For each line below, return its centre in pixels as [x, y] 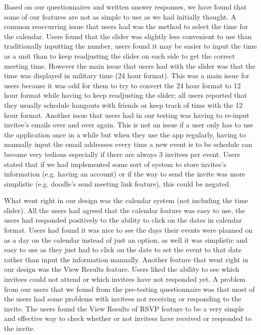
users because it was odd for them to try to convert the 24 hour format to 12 [122, 85]
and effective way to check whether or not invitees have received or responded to [128, 318]
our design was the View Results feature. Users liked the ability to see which [122, 269]
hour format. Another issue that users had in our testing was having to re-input [127, 115]
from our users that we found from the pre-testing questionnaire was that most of [129, 289]
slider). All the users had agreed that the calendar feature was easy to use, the [125, 210]
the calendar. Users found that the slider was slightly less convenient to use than [128, 36]
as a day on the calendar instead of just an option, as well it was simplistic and [126, 239]
